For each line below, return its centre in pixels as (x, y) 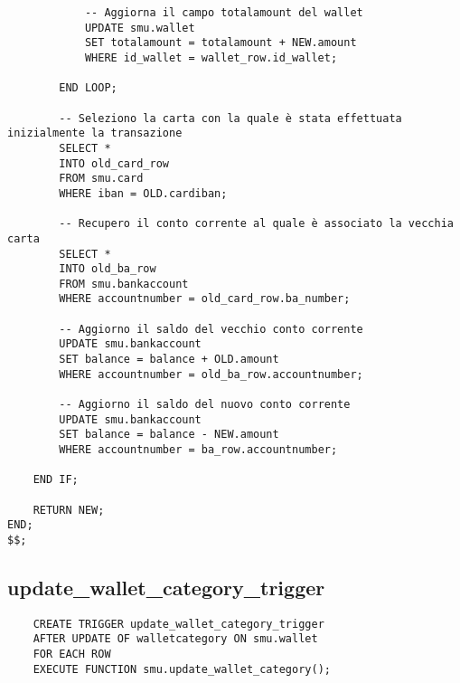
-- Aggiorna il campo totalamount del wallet (224, 13)
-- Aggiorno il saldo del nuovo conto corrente (205, 405)
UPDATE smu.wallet (140, 28)
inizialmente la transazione (95, 133)
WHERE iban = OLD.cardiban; (143, 193)
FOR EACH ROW (72, 655)
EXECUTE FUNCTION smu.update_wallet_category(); (182, 669)
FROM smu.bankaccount (124, 284)
